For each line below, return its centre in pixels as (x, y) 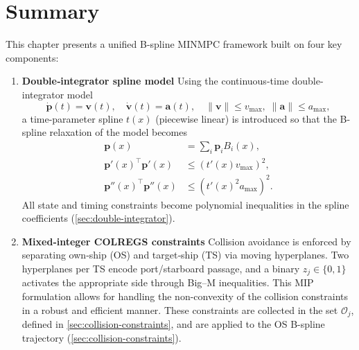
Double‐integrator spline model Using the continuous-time (155, 81)
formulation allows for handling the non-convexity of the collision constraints (185, 296)
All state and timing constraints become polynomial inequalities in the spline (185, 204)
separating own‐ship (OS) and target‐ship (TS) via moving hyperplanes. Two (185, 255)
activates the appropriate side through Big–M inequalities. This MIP (168, 282)
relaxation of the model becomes (118, 132)
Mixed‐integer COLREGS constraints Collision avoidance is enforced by (186, 241)
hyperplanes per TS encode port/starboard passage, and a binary (161, 268)
